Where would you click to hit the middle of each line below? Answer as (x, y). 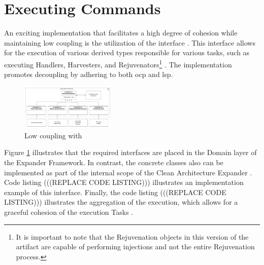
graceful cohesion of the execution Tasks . (69, 212)
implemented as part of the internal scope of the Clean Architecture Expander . (128, 172)
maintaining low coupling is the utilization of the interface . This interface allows (130, 42)
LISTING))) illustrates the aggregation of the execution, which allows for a (121, 202)
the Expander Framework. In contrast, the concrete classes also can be (114, 162)
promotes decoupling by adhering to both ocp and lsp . (89, 74)
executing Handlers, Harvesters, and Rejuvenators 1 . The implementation (118, 63)
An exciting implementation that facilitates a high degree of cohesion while (121, 33)
